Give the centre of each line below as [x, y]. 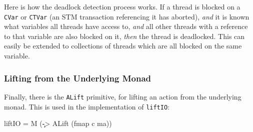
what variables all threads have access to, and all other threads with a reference [126, 26]
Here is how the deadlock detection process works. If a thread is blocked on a [122, 6]
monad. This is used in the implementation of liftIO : [87, 106]
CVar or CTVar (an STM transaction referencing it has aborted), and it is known [127, 16]
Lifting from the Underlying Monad [78, 78]
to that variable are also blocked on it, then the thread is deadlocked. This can [124, 36]
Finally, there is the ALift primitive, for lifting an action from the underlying [123, 96]
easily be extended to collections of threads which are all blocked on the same [123, 46]
